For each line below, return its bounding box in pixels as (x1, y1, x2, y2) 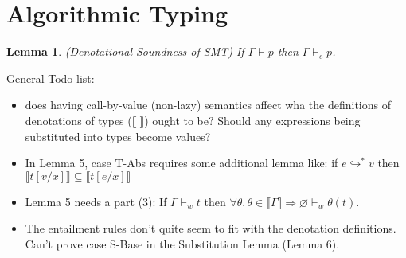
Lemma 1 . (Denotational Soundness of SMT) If (6, 43, 244, 60)
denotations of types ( (25, 111, 132, 128)
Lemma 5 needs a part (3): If (25, 193, 167, 209)
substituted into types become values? (25, 127, 211, 144)
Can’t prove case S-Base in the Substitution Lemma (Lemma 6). (25, 235, 340, 252)
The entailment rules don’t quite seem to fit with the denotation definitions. (25, 220, 396, 236)
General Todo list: (6, 69, 95, 86)
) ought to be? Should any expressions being (144, 111, 361, 128)
